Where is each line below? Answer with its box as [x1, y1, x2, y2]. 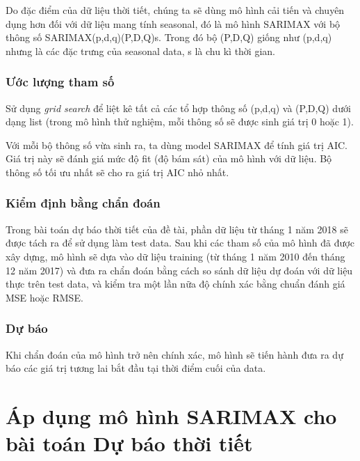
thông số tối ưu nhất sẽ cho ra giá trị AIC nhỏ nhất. [6, 164, 229, 179]
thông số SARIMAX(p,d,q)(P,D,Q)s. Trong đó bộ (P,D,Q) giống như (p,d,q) [6, 30, 332, 45]
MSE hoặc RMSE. [6, 290, 83, 304]
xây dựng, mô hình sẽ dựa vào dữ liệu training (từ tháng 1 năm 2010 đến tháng [6, 249, 345, 263]
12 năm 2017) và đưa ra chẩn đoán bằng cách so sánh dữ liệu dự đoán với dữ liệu [6, 263, 353, 277]
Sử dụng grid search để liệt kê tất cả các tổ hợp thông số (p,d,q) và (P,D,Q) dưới [6, 100, 351, 115]
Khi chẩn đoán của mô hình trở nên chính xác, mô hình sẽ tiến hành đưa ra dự [6, 347, 343, 361]
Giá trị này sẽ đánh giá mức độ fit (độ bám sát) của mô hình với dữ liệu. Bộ [6, 151, 332, 166]
